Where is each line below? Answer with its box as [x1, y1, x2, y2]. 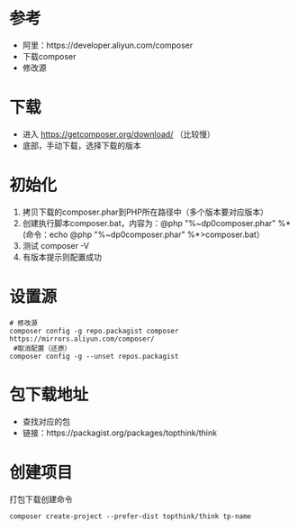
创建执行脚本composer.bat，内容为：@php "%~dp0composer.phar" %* [22, 217, 291, 228]
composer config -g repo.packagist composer [9, 326, 179, 335]
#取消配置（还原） [13, 343, 72, 352]
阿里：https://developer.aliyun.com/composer [22, 40, 194, 50]
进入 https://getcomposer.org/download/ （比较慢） [22, 128, 215, 140]
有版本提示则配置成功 [22, 251, 102, 262]
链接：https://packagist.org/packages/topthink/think [22, 427, 218, 438]
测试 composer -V [22, 240, 90, 251]
